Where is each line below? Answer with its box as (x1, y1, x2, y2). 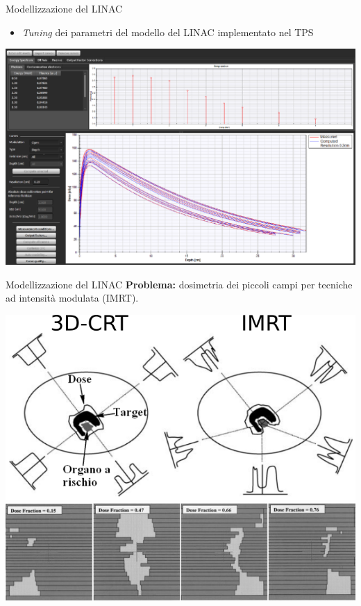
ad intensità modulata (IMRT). (6, 290, 139, 305)
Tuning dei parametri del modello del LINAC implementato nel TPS (22, 24, 314, 39)
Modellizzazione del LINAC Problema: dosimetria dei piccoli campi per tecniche (6, 277, 353, 291)
